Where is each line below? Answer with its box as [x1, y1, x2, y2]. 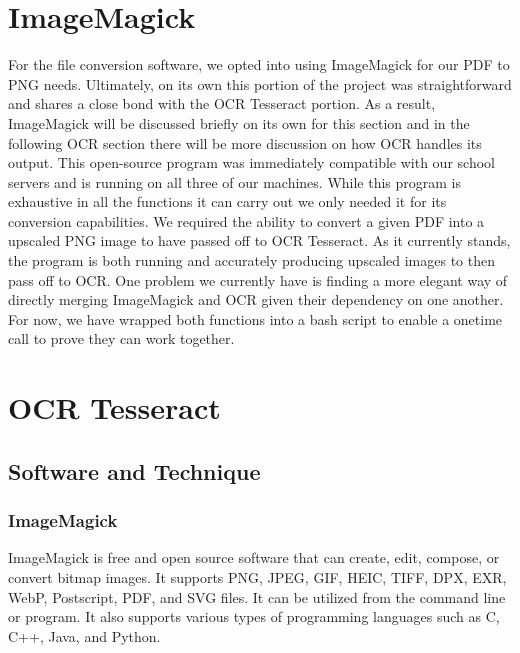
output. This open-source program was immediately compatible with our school [8, 152, 495, 173]
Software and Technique [8, 455, 261, 486]
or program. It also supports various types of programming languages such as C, [8, 606, 500, 627]
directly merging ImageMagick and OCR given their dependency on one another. [8, 289, 504, 310]
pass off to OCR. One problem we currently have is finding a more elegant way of [8, 269, 508, 290]
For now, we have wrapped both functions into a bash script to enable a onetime [8, 308, 503, 329]
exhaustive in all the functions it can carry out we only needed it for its [8, 191, 447, 212]
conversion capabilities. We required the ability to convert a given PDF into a [8, 210, 485, 231]
